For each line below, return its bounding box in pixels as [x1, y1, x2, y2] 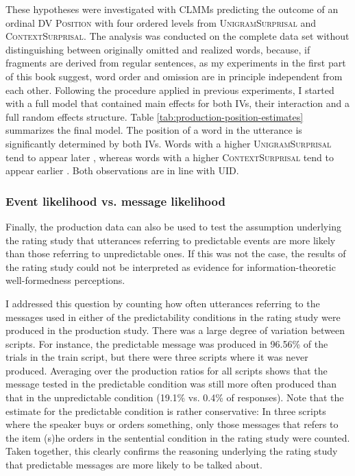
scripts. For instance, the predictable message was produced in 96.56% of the [5, 336, 328, 350]
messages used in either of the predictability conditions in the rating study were [5, 309, 341, 324]
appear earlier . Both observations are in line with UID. [5, 163, 239, 178]
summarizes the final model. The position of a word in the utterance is [5, 123, 302, 137]
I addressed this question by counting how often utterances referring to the [5, 296, 320, 310]
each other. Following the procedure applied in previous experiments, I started [5, 82, 334, 97]
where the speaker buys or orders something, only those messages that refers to [5, 417, 339, 431]
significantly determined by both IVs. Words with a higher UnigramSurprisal [5, 136, 332, 150]
